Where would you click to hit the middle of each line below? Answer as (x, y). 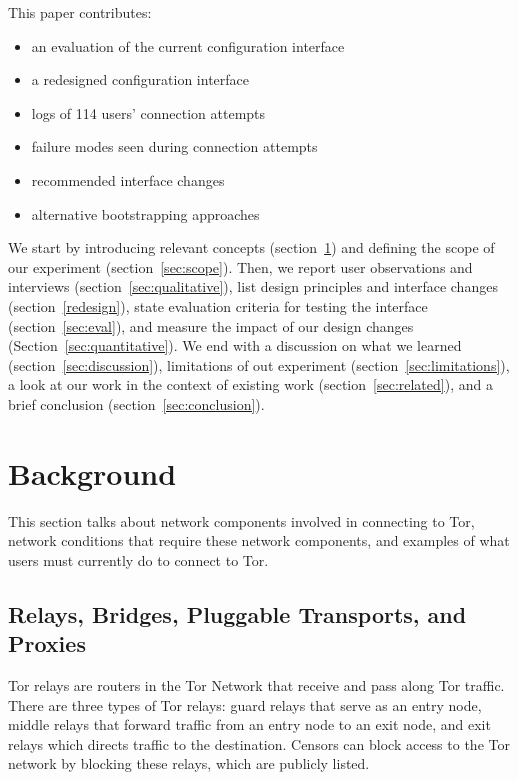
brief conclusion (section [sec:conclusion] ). (136, 403)
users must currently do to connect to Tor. (138, 559)
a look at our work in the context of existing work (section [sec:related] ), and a (250, 384)
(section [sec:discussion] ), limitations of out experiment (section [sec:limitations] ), (259, 364)
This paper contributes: (80, 12)
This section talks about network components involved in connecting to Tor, (241, 520)
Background (92, 472)
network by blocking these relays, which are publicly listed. (189, 763)
